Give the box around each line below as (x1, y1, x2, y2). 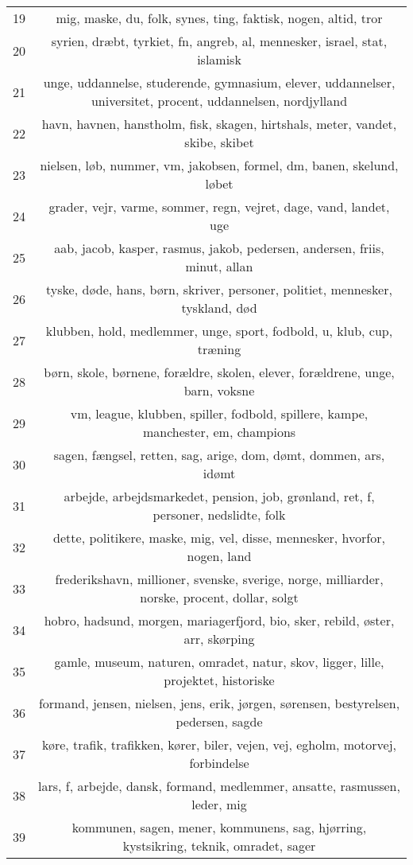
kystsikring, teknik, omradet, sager (122, 836, 316, 855)
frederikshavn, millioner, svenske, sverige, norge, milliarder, (55, 570, 384, 588)
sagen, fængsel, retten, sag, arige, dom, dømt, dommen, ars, (53, 446, 385, 464)
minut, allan (185, 257, 253, 275)
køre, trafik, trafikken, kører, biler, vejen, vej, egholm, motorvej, (41, 735, 397, 754)
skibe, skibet (184, 133, 254, 151)
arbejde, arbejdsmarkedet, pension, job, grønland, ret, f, (64, 487, 375, 505)
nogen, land (187, 547, 252, 565)
